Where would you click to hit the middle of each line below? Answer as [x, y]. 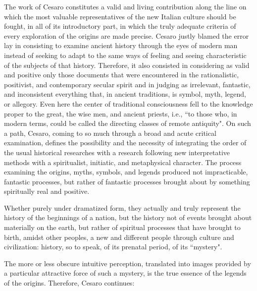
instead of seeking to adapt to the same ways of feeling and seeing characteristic [125, 55]
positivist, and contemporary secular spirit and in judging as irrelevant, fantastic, [127, 84]
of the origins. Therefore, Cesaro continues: [69, 283]
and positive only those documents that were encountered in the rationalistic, [122, 75]
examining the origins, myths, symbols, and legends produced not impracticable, [126, 172]
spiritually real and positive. [47, 191]
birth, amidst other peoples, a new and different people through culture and [119, 237]
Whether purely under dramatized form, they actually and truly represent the [122, 207]
